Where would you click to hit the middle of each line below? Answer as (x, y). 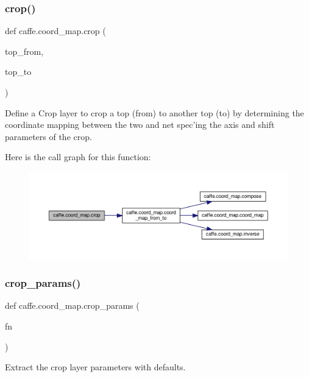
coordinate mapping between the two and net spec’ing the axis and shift (140, 125)
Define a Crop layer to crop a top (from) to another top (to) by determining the (154, 112)
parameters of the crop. (48, 136)
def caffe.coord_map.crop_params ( (72, 305)
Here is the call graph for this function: (78, 157)
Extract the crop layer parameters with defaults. (95, 367)
